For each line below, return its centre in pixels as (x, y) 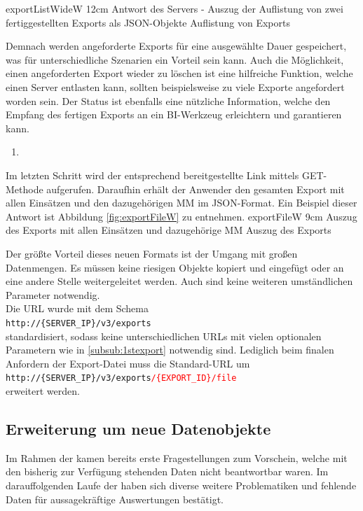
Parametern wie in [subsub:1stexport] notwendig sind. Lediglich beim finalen (170, 350)
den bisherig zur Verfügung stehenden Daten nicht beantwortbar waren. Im (167, 471)
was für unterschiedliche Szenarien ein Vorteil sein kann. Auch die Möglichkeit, (175, 59)
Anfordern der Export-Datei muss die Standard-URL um (128, 363)
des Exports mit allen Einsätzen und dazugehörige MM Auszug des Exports (169, 230)
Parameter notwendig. (53, 294)
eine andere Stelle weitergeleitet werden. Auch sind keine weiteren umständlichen (179, 281)
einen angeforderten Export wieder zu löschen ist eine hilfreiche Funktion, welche (179, 73)
